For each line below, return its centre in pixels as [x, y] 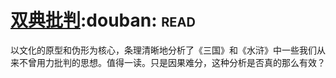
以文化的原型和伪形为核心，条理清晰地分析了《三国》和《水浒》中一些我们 [163, 50]
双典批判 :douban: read [103, 20]
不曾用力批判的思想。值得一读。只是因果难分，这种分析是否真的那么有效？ [172, 62]
